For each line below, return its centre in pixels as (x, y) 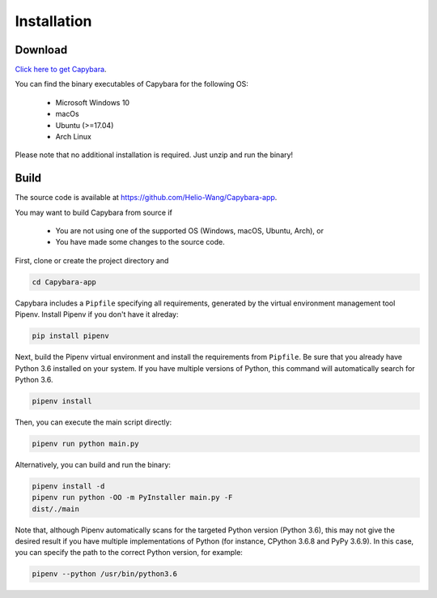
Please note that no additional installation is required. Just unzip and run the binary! (154, 155)
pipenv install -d (68, 486)
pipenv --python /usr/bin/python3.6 (105, 574)
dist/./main (56, 509)
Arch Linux (74, 137)
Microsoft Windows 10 (92, 102)
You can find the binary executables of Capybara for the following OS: (132, 84)
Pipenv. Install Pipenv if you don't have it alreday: (97, 314)
